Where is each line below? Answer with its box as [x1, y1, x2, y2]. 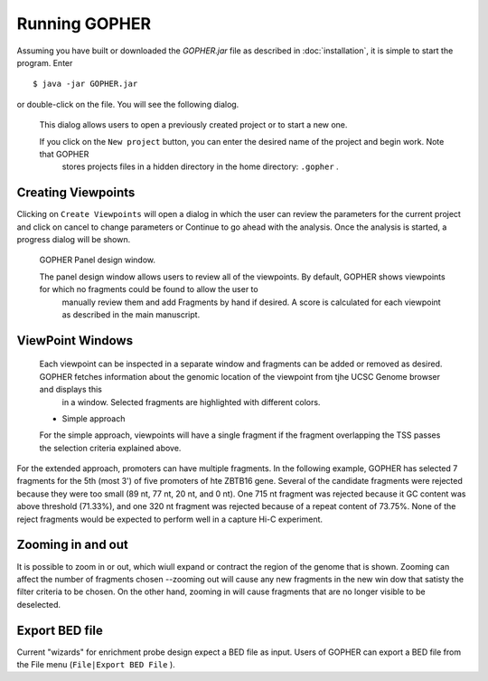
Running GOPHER [16, 14, 152, 33]
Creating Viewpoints [16, 185, 136, 201]
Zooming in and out [16, 537, 128, 553]
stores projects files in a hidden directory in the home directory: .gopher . [61, 161, 339, 172]
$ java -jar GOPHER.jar [33, 79, 138, 90]
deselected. [16, 599, 61, 610]
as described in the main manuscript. [61, 308, 201, 320]
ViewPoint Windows [16, 333, 134, 348]
